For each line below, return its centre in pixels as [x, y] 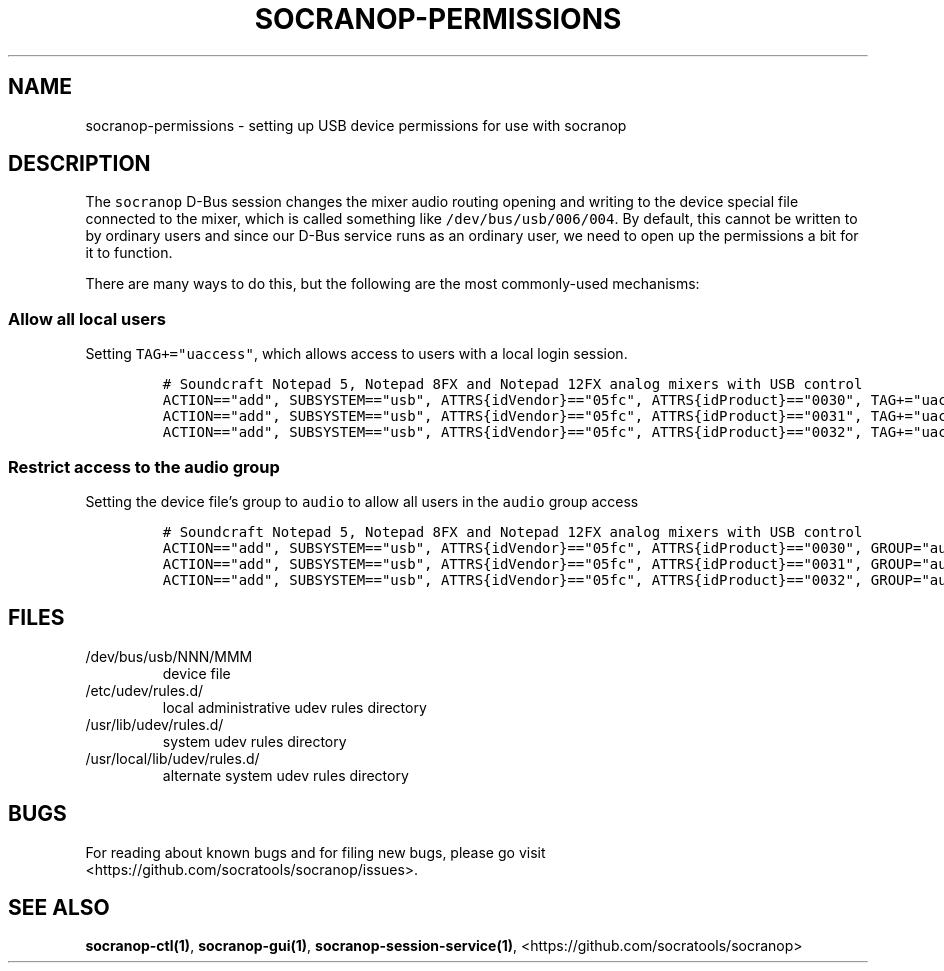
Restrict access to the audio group [144, 466]
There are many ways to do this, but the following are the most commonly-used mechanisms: [392, 284]
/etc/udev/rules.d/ [144, 690]
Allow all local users [87, 318]
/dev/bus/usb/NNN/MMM [169, 656]
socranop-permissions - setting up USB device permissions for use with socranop [356, 125]
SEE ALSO [59, 908]
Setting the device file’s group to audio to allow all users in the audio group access [362, 501]
